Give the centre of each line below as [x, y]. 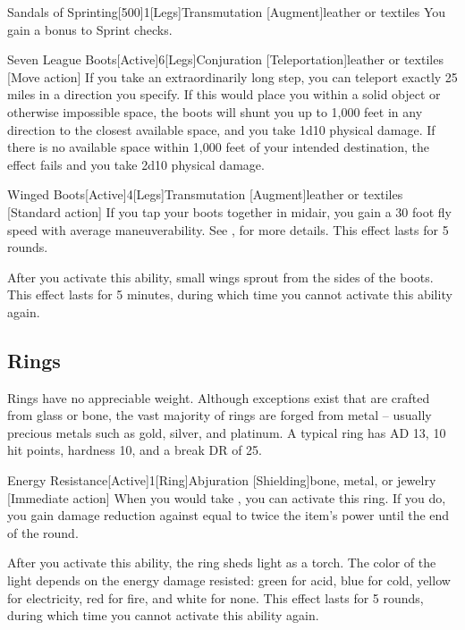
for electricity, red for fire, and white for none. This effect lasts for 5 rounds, [216, 597]
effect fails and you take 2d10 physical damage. [136, 164]
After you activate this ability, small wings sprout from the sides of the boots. [220, 277]
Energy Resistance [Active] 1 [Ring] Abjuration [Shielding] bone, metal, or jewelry [222, 480]
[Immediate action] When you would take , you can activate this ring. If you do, [227, 497]
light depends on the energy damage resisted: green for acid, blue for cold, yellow [229, 580]
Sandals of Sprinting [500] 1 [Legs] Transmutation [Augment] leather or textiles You [227, 12]
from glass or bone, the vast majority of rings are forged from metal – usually [220, 415]
